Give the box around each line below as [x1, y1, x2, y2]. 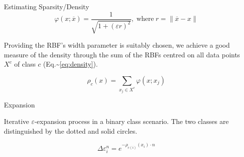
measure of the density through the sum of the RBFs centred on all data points [4, 49, 240, 59]
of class [14, 59, 36, 69]
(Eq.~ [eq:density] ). [43, 59, 98, 69]
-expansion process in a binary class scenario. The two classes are [34, 116, 229, 126]
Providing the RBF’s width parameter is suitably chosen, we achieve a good [4, 40, 230, 50]
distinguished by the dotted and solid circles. [4, 125, 138, 136]
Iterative [4, 116, 29, 126]
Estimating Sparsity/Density [4, 1, 89, 11]
